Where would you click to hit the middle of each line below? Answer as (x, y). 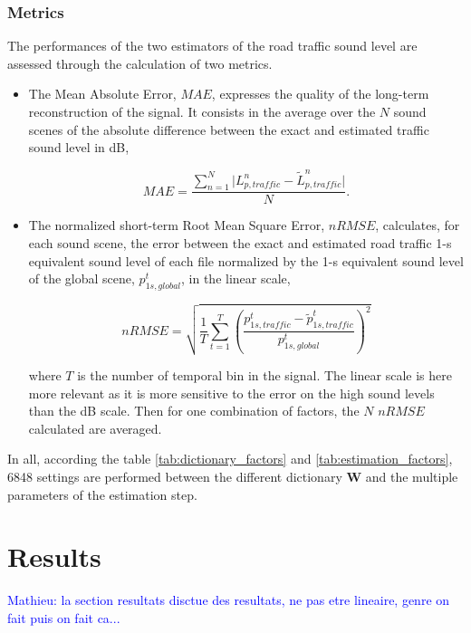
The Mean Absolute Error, (102, 94)
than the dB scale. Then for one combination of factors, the (194, 411)
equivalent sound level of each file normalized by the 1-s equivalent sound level (246, 260)
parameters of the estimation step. (102, 494)
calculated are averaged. (95, 428)
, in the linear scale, (236, 278)
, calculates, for (418, 225)
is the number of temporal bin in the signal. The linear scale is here (264, 375)
